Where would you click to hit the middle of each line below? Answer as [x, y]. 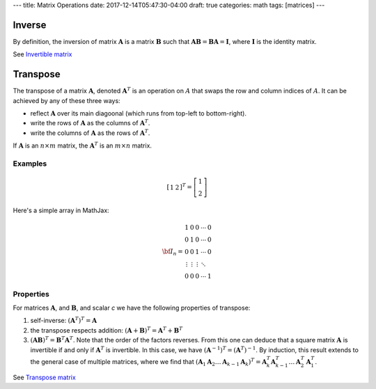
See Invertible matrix [42, 54]
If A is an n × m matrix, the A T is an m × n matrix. [83, 145]
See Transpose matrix [44, 377]
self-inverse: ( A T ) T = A [64, 320]
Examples [30, 164]
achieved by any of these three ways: [67, 100]
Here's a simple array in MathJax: [61, 210]
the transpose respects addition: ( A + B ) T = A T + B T [107, 330]
